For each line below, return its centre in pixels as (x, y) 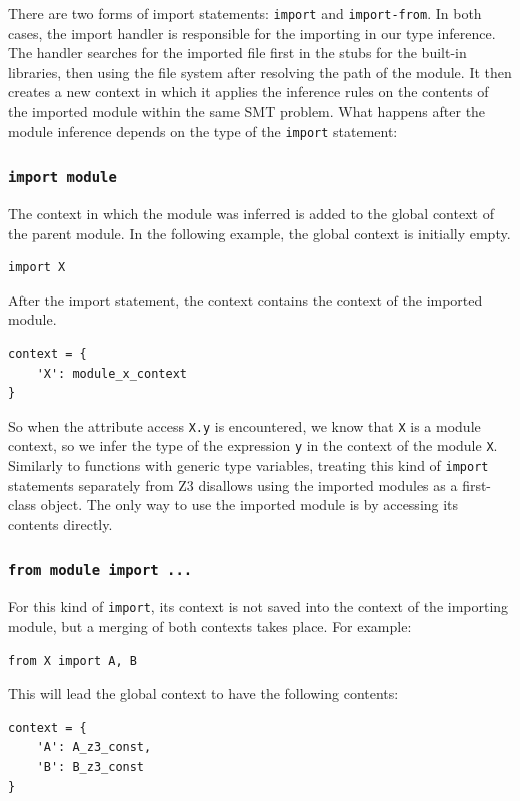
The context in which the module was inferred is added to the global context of (251, 213)
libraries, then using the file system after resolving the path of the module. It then (260, 71)
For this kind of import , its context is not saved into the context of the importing (258, 606)
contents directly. (60, 523)
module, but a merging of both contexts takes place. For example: (210, 626)
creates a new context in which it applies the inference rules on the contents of (248, 91)
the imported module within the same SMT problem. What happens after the (247, 111)
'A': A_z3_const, (94, 747)
